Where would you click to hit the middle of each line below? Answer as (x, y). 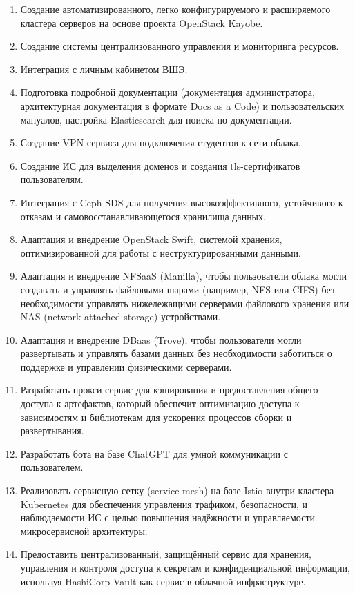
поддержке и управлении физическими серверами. (126, 366)
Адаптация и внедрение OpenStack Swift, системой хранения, (151, 239)
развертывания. (52, 430)
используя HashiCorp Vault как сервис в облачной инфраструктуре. (163, 581)
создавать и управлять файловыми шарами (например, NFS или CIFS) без (177, 289)
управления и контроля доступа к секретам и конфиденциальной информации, (185, 567)
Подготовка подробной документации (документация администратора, (167, 92)
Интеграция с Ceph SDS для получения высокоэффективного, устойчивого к (182, 202)
